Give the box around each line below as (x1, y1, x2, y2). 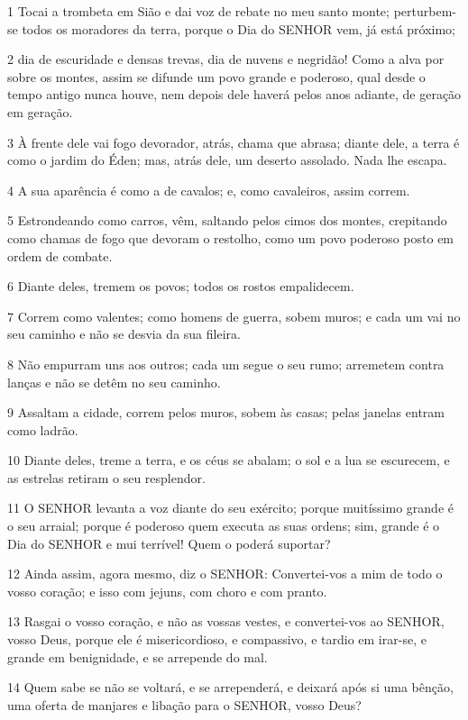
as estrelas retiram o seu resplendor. (7, 468, 206, 487)
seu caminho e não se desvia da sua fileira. (7, 324, 241, 343)
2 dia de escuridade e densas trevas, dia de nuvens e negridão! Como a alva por (7, 50, 445, 68)
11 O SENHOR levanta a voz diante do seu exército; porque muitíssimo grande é (7, 498, 454, 517)
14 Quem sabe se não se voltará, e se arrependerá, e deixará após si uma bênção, (7, 678, 454, 697)
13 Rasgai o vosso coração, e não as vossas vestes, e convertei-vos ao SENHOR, (7, 612, 445, 631)
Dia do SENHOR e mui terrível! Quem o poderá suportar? (7, 533, 331, 552)
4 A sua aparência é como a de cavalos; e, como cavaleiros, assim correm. (7, 180, 410, 199)
